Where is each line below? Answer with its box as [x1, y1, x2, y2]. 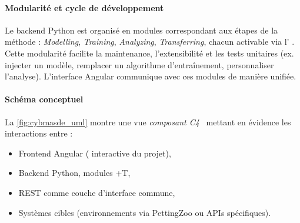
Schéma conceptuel [5, 93, 84, 105]
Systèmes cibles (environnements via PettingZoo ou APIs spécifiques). [18, 206, 271, 218]
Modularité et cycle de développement [5, 1, 164, 14]
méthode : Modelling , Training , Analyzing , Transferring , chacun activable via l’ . [5, 35, 295, 48]
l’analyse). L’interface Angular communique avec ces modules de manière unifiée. [5, 70, 296, 82]
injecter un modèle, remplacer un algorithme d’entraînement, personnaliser [5, 58, 274, 71]
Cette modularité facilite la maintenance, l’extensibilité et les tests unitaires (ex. [5, 46, 294, 59]
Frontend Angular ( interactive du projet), [18, 147, 171, 159]
